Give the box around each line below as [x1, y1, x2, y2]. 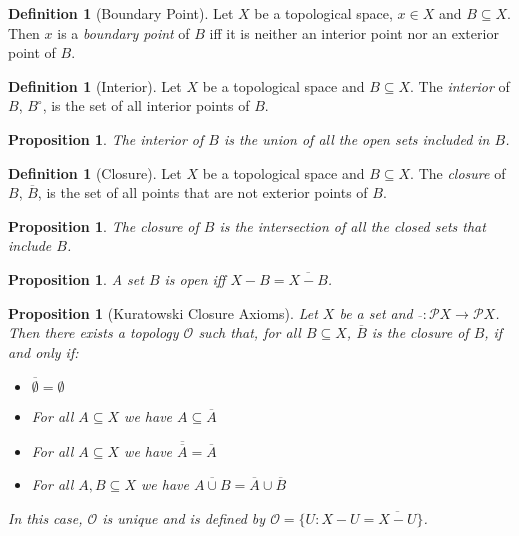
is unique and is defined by [102, 507, 266, 528]
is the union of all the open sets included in [223, 128, 490, 149]
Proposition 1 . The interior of [8, 128, 204, 149]
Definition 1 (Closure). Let [8, 162, 182, 183]
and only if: [8, 341, 79, 362]
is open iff [164, 268, 226, 289]
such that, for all [198, 322, 301, 343]
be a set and [339, 302, 413, 323]
